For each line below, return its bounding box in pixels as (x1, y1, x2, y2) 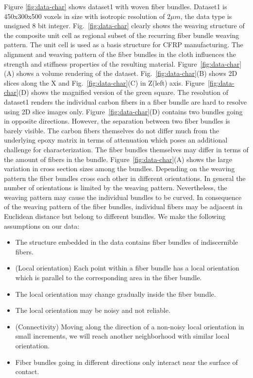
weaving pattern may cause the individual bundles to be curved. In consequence (4, 192, 242, 202)
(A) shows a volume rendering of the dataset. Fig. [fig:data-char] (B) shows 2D (4, 68, 237, 78)
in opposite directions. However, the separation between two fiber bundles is (4, 116, 230, 126)
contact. (15, 366, 39, 377)
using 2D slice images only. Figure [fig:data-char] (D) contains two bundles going (4, 106, 243, 116)
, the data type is (180, 11, 232, 21)
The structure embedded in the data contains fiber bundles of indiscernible (15, 237, 238, 247)
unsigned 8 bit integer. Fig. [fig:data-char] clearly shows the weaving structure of (4, 20, 245, 31)
